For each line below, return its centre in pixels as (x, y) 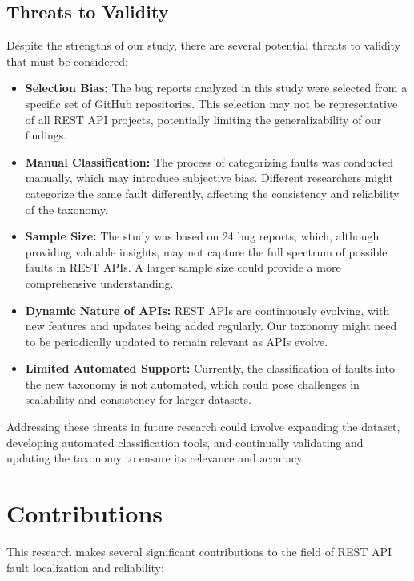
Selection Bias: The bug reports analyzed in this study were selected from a (216, 88)
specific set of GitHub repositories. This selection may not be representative (211, 103)
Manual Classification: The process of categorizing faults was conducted (209, 161)
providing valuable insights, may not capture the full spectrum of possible (206, 251)
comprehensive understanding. (99, 282)
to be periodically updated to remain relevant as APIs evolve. (177, 341)
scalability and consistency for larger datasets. (138, 399)
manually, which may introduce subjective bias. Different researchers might (209, 178)
